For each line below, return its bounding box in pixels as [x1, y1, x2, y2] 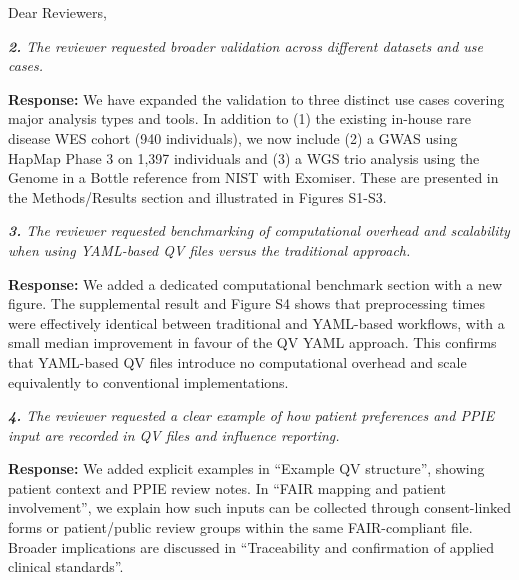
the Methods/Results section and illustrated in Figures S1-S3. [8, 186, 387, 207]
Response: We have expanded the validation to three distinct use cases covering [8, 88, 505, 109]
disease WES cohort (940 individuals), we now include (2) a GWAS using [8, 127, 458, 148]
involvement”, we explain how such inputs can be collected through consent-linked [8, 497, 512, 518]
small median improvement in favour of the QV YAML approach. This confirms [8, 332, 497, 353]
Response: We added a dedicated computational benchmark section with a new [8, 273, 503, 294]
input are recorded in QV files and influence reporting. [8, 424, 340, 445]
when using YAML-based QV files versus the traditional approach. [8, 239, 411, 260]
